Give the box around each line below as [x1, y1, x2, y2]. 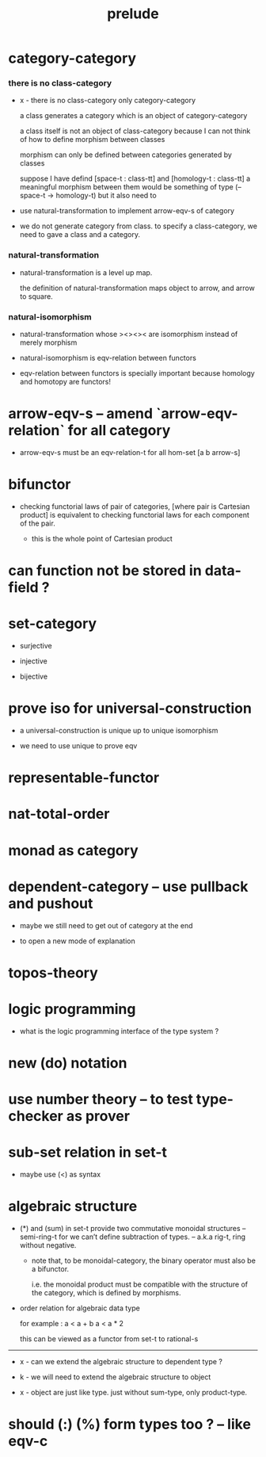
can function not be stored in [8, 562, 202, 579]
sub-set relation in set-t [8, 1143, 168, 1161]
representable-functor [8, 769, 160, 787]
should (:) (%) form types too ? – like [8, 1416, 252, 1433]
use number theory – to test [8, 1091, 194, 1108]
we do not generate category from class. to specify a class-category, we [19, 221, 257, 231]
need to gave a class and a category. [19, 230, 141, 239]
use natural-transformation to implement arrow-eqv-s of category [19, 206, 235, 216]
